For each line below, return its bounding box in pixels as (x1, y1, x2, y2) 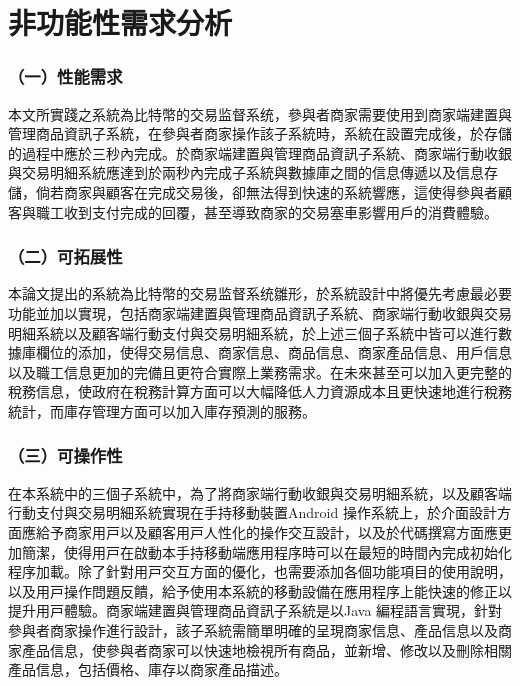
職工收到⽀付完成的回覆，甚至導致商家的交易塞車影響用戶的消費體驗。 (35, 201, 498, 222)
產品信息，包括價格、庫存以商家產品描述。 (8, 659, 288, 680)
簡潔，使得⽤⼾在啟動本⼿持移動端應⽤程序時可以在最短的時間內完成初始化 (21, 541, 512, 562)
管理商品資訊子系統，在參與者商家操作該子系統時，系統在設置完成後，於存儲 (8, 123, 512, 144)
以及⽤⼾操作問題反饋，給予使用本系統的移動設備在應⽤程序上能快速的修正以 (8, 580, 512, 601)
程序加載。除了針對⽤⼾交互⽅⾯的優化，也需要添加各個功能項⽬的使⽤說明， (8, 561, 512, 582)
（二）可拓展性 (8, 244, 123, 269)
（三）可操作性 (8, 443, 123, 468)
